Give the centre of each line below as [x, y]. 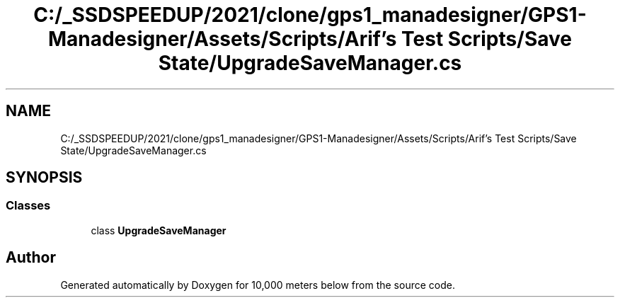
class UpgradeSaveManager [159, 230]
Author [31, 258]
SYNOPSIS [44, 178]
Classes [28, 206]
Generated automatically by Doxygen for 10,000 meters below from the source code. [258, 285]
